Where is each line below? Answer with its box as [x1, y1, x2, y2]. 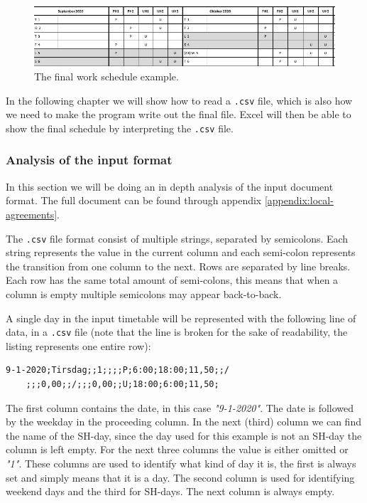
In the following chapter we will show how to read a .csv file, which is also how [6, 92, 353, 107]
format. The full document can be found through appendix [6, 193, 262, 208]
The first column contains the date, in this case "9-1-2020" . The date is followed [6, 400, 354, 415]
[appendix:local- [264, 193, 334, 208]
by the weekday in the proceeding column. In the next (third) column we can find [6, 414, 361, 429]
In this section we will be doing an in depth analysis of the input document [6, 179, 334, 194]
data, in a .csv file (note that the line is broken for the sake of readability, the [6, 324, 348, 339]
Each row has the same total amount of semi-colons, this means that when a [6, 272, 339, 287]
